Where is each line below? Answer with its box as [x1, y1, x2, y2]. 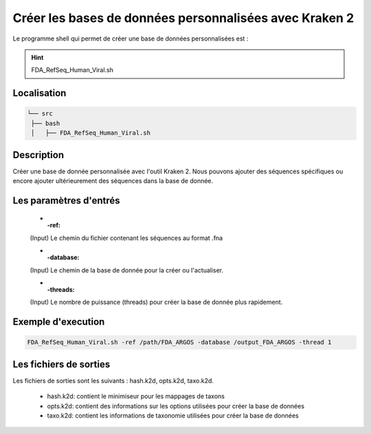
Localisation [12, 87, 67, 99]
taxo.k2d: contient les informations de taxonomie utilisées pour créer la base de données [47, 411, 299, 420]
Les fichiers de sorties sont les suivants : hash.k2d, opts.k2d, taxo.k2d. [12, 376, 214, 384]
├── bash [31, 119, 60, 127]
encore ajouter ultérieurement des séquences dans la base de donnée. [12, 177, 214, 185]
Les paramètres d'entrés [12, 195, 120, 206]
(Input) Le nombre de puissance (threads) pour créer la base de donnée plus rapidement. [30, 298, 283, 306]
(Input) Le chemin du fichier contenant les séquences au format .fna [30, 234, 223, 242]
